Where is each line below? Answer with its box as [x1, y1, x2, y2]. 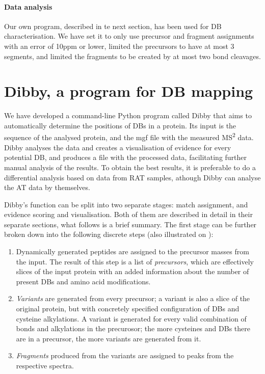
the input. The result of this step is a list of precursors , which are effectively [16, 256, 254, 266]
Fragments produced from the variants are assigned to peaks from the [16, 350, 234, 361]
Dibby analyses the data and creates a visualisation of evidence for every [4, 142, 231, 152]
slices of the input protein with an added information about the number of [16, 266, 249, 277]
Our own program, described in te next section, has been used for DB [4, 20, 222, 31]
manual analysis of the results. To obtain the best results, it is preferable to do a [4, 162, 256, 172]
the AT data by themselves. [4, 182, 90, 193]
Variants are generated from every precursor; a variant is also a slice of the [16, 293, 250, 304]
